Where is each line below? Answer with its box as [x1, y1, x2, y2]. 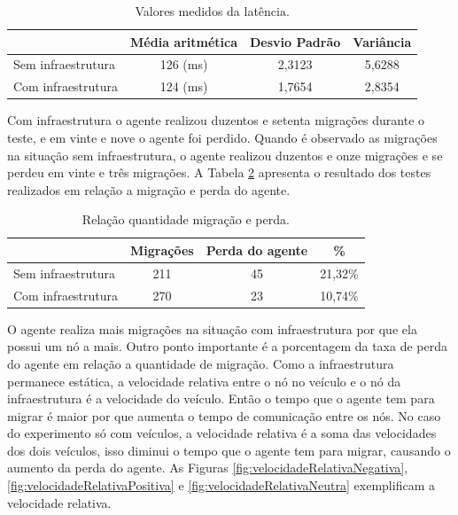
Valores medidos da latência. [135, 2, 290, 20]
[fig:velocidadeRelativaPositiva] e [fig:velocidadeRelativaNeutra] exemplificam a [7, 476, 435, 495]
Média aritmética [130, 32, 238, 51]
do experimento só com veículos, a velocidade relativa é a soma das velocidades [7, 424, 437, 442]
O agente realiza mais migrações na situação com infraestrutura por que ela [7, 319, 417, 338]
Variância [353, 32, 412, 51]
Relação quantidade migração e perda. [82, 210, 290, 229]
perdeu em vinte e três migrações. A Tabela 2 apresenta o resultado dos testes [7, 163, 431, 182]
